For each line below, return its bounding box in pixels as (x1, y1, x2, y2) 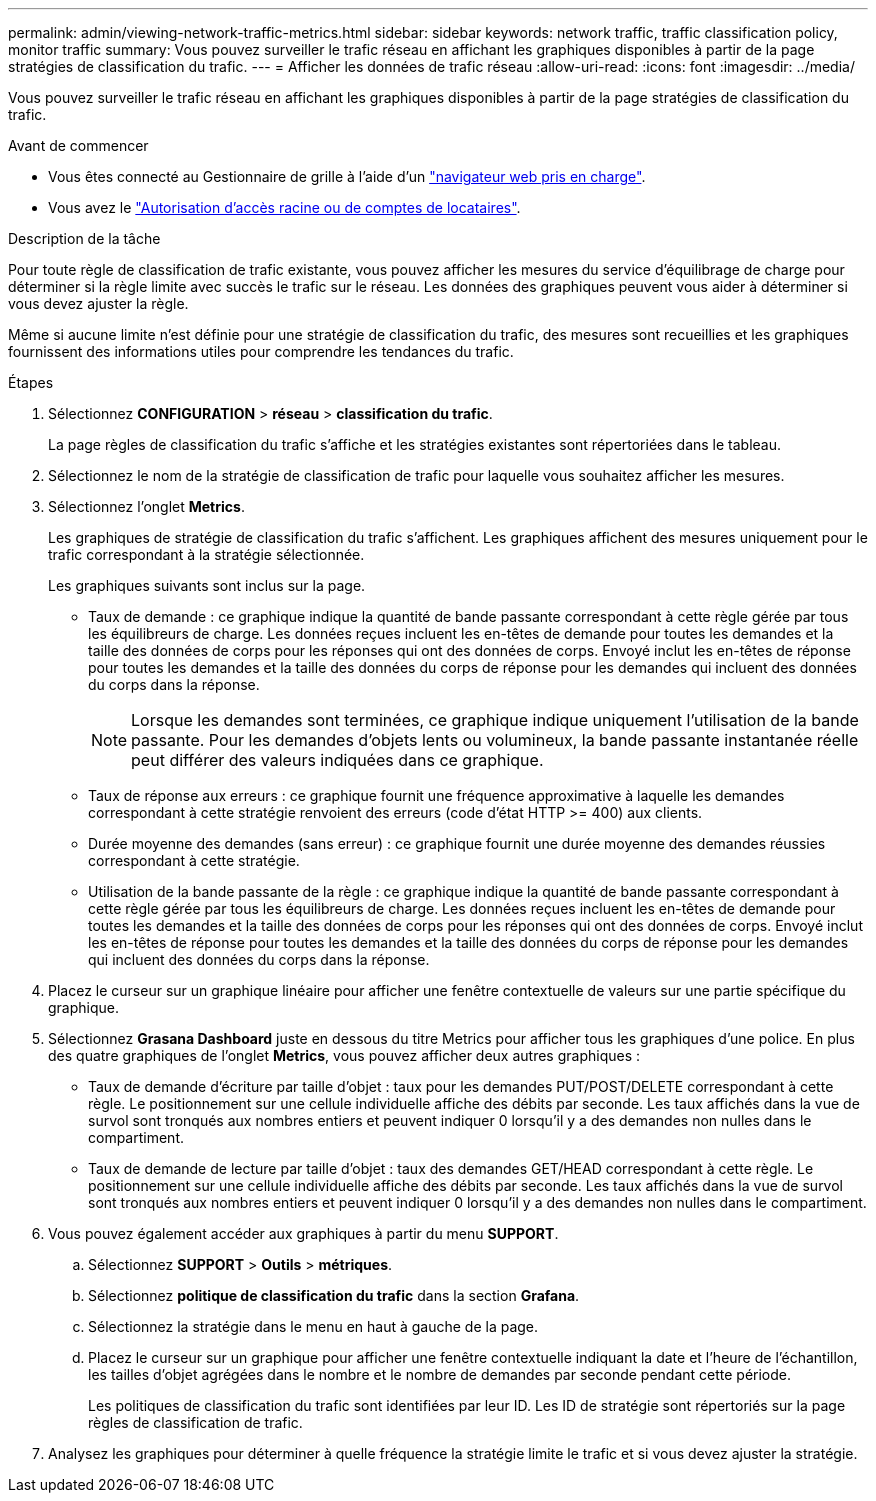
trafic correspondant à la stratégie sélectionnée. (48, 546, 365, 563)
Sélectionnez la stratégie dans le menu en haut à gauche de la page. (88, 1318, 539, 1335)
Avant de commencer (8, 137, 149, 154)
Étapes (8, 374, 54, 391)
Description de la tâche (8, 230, 161, 247)
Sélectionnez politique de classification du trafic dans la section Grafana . (88, 1287, 580, 1304)
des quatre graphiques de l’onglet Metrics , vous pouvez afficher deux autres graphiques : (48, 1047, 641, 1064)
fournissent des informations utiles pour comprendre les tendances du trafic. (8, 343, 514, 360)
